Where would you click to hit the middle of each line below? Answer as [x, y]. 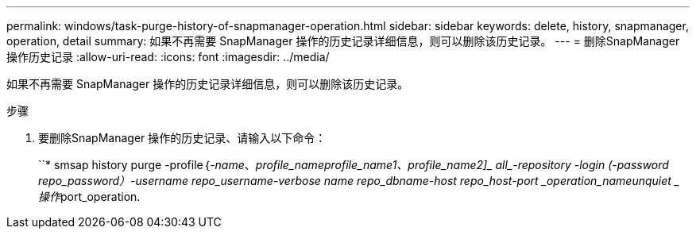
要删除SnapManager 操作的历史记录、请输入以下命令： [182, 138]
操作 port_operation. [89, 196]
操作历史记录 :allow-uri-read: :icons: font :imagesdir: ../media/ [168, 57]
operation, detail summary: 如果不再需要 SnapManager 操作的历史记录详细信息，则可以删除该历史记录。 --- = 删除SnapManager [343, 41]
